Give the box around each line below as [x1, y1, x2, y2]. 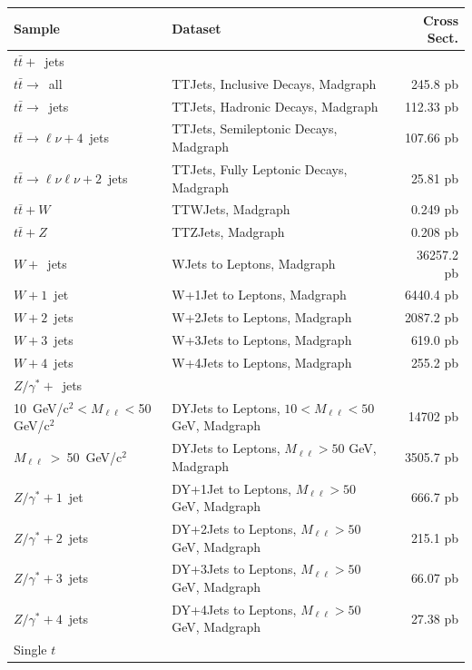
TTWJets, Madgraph [172, 200, 290, 219]
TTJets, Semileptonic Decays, [172, 119, 338, 138]
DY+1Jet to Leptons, [172, 478, 291, 498]
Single [14, 640, 47, 659]
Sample [14, 19, 60, 38]
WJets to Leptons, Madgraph [172, 253, 336, 272]
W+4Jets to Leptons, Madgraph [172, 353, 352, 371]
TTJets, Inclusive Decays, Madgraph [172, 74, 377, 93]
